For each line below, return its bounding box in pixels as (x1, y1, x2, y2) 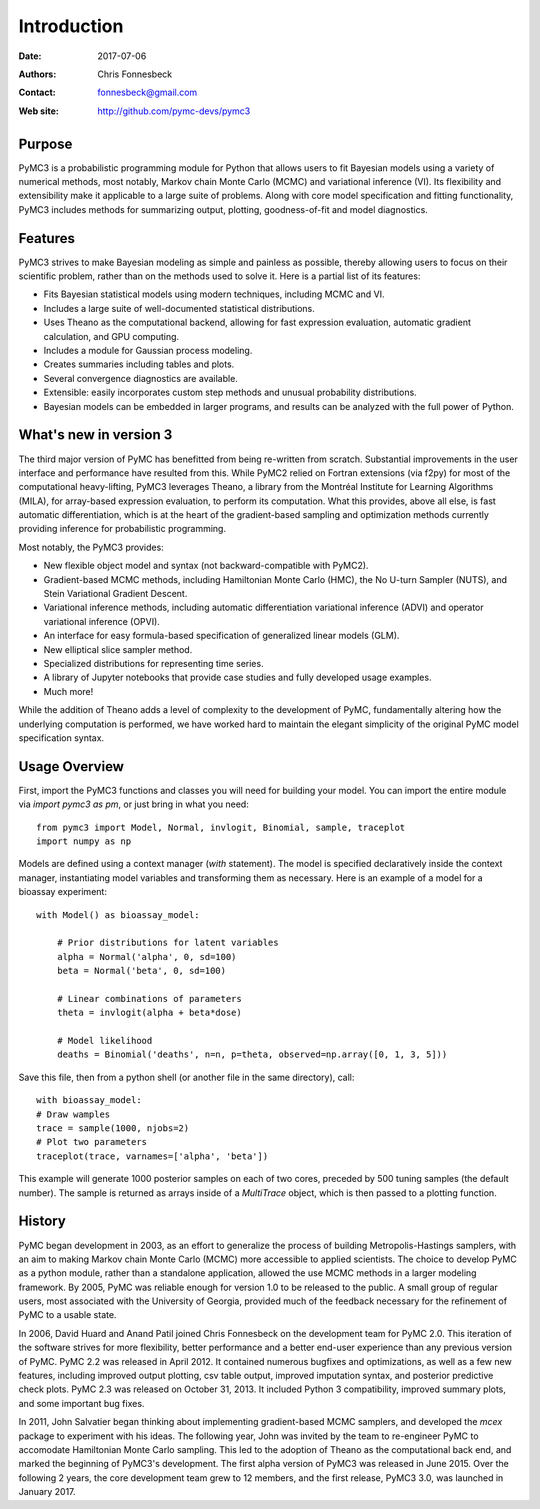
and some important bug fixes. (18, 1397, 145, 1409)
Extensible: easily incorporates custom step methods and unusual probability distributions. (43, 386, 417, 399)
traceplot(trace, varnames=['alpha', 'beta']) (36, 1150, 269, 1162)
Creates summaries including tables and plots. (43, 358, 235, 370)
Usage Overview (18, 758, 125, 775)
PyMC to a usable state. (18, 1309, 117, 1321)
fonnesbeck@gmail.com (97, 86, 198, 99)
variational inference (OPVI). (43, 615, 160, 627)
